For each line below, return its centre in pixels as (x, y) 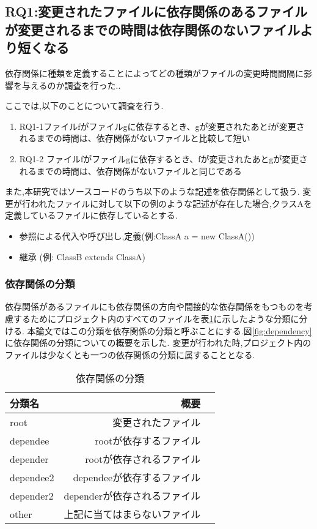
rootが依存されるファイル (143, 459)
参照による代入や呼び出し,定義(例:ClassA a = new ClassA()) (137, 235)
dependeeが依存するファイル (137, 478)
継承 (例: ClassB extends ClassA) (82, 256)
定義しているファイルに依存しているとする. (91, 215)
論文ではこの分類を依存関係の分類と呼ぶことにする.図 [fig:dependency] (174, 330)
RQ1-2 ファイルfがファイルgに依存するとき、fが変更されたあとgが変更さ (163, 158)
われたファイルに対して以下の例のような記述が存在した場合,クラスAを (171, 203)
